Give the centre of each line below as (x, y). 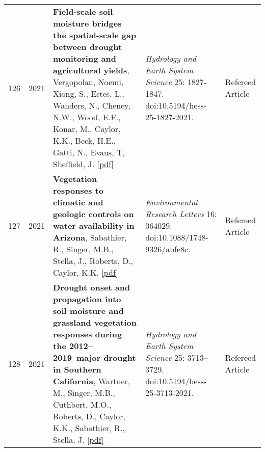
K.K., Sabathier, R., (89, 428)
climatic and (78, 202)
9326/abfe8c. (168, 249)
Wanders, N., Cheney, (92, 105)
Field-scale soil (83, 11)
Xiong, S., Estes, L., (89, 94)
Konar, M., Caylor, (87, 129)
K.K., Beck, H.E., (85, 140)
